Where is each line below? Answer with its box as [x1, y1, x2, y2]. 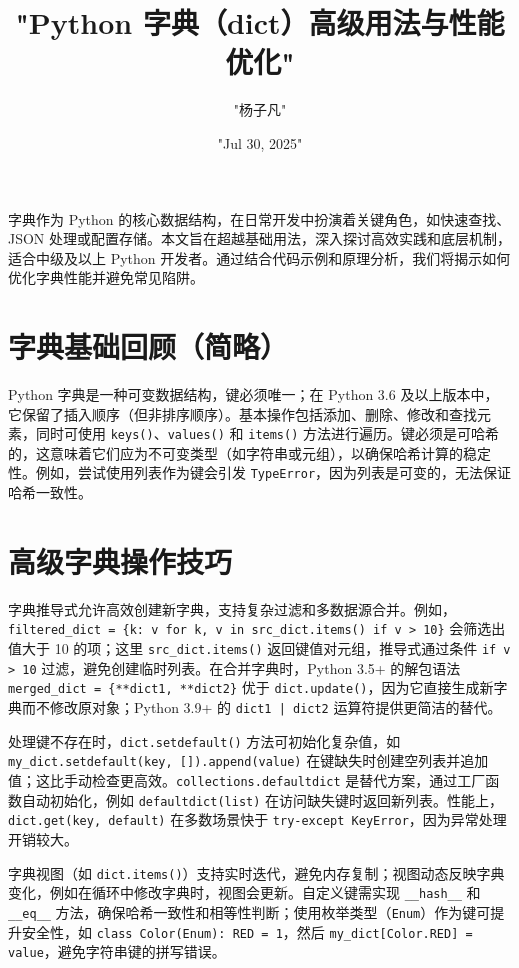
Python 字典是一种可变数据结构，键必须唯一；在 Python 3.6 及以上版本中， [8, 384, 499, 404]
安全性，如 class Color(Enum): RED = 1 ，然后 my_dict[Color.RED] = [21, 921, 473, 942]
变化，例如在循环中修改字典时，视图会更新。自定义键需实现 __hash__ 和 [8, 882, 481, 903]
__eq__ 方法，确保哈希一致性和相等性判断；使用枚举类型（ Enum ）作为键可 [8, 901, 491, 922]
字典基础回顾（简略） [8, 326, 289, 367]
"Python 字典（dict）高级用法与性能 [15, 2, 505, 43]
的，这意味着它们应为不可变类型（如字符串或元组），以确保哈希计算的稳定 [8, 442, 491, 463]
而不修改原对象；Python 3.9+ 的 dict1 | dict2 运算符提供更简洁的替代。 [21, 697, 502, 718]
